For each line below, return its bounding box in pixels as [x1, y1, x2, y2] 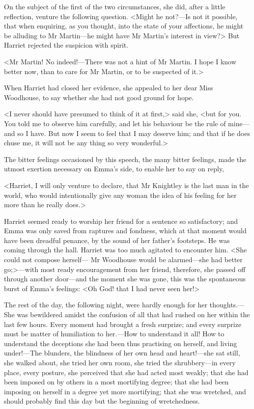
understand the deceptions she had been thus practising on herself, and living [4, 338, 237, 348]
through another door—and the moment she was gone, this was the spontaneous [4, 273, 246, 284]
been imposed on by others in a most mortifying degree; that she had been [4, 377, 229, 387]
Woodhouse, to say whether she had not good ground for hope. [4, 92, 194, 102]
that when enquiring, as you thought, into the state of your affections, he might [4, 21, 244, 31]
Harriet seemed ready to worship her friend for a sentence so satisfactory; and [4, 216, 238, 226]
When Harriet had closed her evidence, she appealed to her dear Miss [4, 82, 213, 93]
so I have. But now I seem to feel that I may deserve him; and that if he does [17, 128, 250, 138]
